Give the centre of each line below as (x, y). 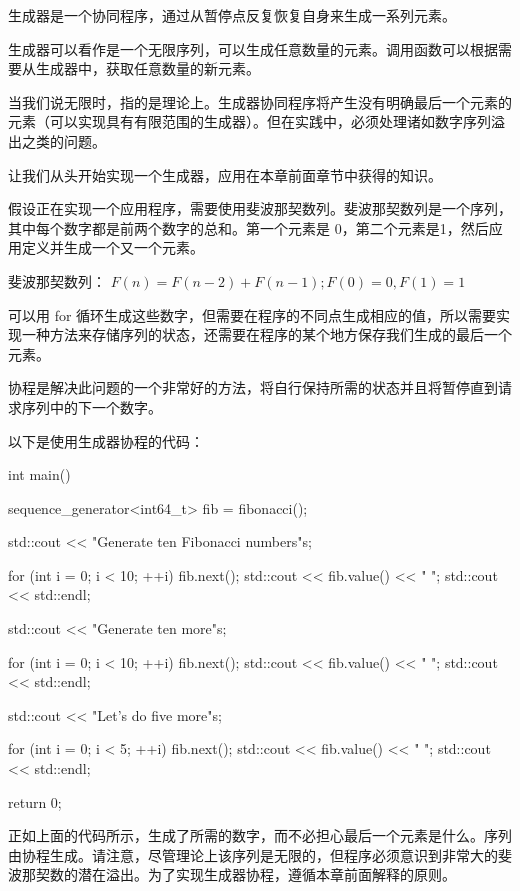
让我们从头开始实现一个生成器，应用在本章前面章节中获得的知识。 (225, 174)
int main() (39, 474)
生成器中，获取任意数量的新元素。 (147, 68)
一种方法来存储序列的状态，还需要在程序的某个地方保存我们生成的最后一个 (266, 334)
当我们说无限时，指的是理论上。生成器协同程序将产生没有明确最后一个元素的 (260, 101)
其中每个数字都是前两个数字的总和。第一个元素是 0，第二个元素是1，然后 (248, 227)
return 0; (35, 801)
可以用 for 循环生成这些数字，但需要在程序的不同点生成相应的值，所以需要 (252, 314)
